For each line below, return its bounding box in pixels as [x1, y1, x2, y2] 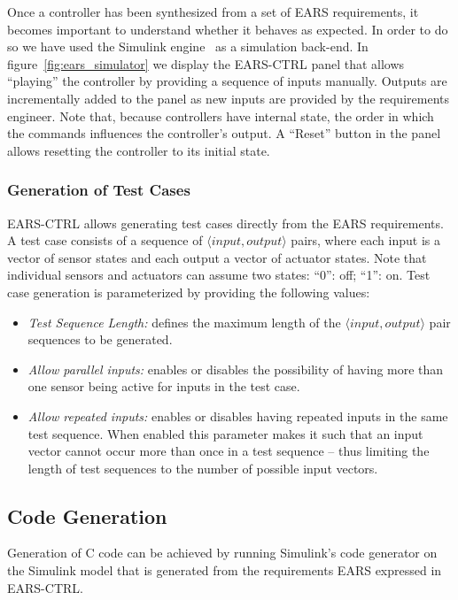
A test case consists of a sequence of [7, 231, 203, 250]
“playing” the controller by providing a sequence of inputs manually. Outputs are [7, 72, 447, 90]
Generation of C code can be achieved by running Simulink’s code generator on [7, 543, 438, 562]
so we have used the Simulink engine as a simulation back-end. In [7, 37, 369, 56]
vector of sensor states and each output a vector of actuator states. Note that [7, 248, 427, 266]
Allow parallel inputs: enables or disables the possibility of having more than [27, 359, 444, 378]
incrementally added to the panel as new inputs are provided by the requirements [7, 88, 449, 107]
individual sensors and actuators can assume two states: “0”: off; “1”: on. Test [7, 265, 431, 284]
